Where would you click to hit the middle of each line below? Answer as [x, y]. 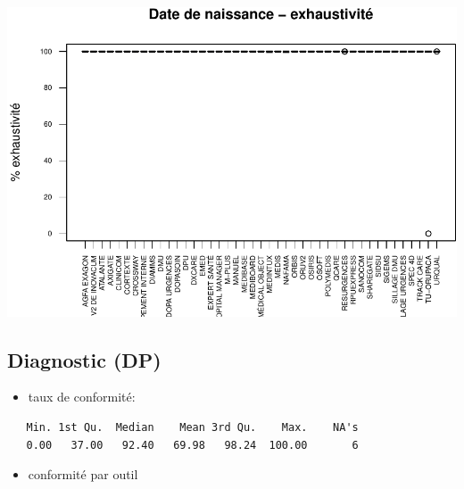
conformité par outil [83, 474]
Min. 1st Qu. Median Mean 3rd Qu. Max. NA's [192, 428]
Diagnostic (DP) [84, 359]
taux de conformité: [82, 397]
